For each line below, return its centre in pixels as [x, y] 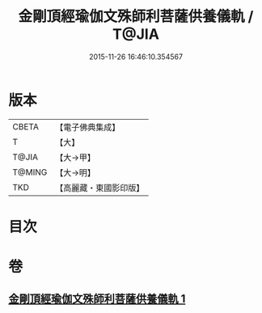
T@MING [30, 172]
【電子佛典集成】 [88, 127]
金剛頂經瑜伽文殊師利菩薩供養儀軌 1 [97, 299]
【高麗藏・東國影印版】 [100, 188]
